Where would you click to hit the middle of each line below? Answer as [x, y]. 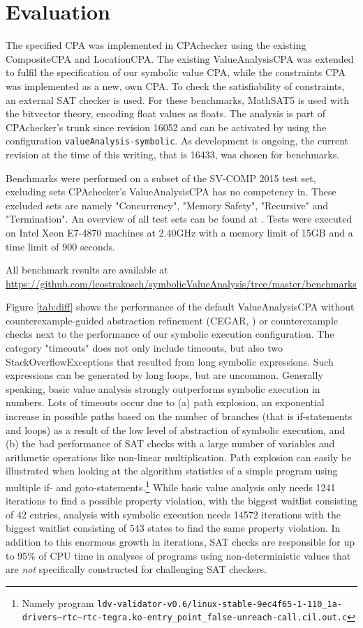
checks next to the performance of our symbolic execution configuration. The [170, 334]
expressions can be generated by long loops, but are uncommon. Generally [164, 375]
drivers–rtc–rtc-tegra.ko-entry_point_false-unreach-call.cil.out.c [185, 618]
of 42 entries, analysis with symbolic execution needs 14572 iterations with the [173, 514]
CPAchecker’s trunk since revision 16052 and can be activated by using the [166, 127]
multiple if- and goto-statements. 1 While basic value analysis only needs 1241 [171, 486]
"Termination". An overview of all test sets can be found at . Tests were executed [179, 219]
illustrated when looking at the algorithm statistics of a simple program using [172, 471]
